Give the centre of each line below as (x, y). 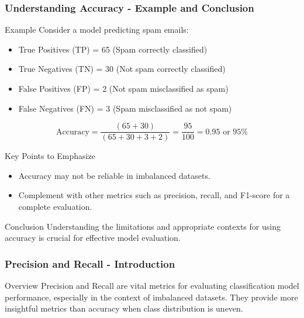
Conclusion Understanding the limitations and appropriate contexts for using (143, 226)
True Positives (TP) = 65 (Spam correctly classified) (113, 49)
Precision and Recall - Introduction (90, 263)
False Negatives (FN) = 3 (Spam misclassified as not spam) (125, 108)
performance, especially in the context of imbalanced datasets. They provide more (151, 297)
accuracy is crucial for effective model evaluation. (93, 238)
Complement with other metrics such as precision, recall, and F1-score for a (154, 195)
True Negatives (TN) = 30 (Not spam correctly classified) (122, 69)
